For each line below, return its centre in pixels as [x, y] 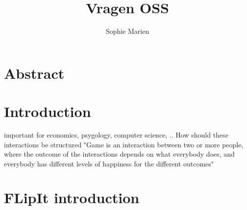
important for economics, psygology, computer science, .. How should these [116, 135]
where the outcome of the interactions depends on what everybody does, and [119, 154]
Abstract [34, 73]
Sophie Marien [127, 31]
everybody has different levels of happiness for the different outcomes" [109, 163]
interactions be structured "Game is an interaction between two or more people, [124, 144]
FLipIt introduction [72, 197]
